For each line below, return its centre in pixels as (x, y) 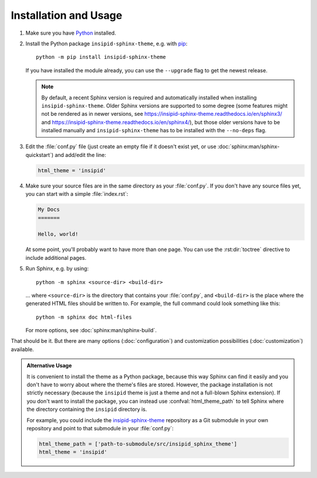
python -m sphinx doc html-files (84, 317)
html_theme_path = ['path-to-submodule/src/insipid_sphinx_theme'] (138, 444)
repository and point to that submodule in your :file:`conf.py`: (100, 428)
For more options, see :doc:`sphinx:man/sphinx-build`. (91, 330)
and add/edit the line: (80, 155)
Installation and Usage (67, 15)
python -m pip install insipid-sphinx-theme (101, 57)
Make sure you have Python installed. (71, 33)
